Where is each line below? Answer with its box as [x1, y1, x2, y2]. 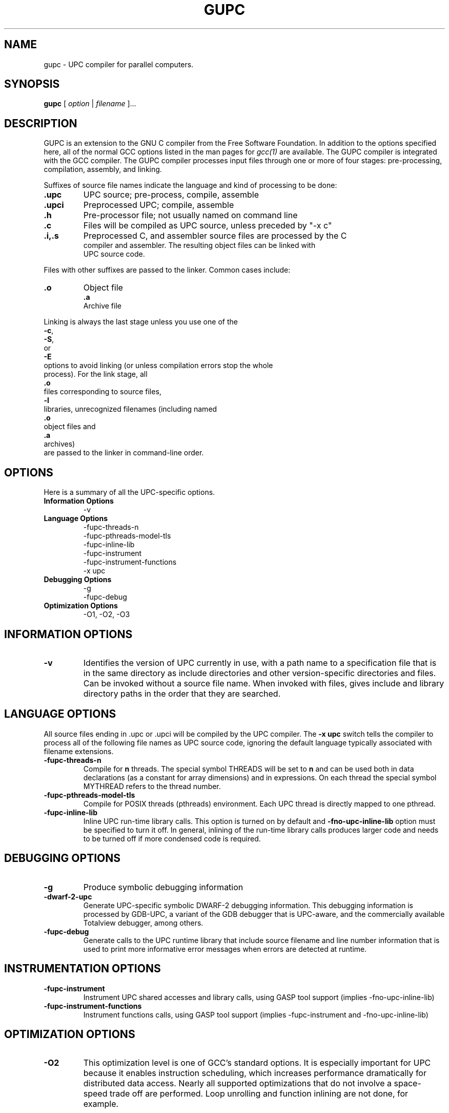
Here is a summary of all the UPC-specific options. [44, 488, 215, 497]
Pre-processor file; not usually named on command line [83, 210, 298, 221]
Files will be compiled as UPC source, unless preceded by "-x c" [83, 220, 332, 231]
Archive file [83, 301, 121, 311]
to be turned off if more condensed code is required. [83, 834, 261, 843]
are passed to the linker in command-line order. [44, 448, 204, 457]
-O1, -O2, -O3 [83, 610, 130, 619]
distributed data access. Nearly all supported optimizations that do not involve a [83, 1078, 392, 1089]
